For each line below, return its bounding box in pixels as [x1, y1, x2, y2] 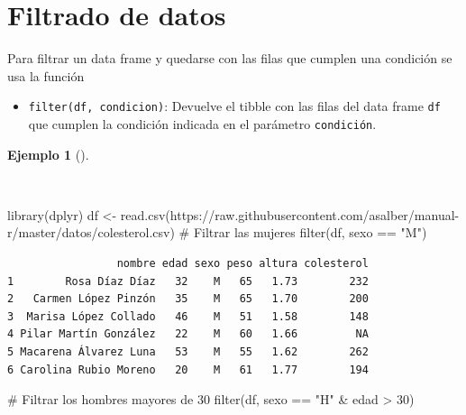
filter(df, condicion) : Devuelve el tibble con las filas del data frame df [28, 97, 441, 115]
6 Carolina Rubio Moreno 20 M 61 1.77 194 [7, 363, 369, 376]
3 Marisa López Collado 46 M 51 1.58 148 [7, 309, 369, 323]
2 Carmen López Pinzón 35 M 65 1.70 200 [7, 292, 369, 306]
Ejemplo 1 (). [7, 144, 89, 163]
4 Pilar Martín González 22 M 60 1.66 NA [7, 327, 369, 341]
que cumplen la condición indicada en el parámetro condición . [28, 114, 377, 133]
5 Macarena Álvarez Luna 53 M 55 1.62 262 [7, 345, 369, 358]
